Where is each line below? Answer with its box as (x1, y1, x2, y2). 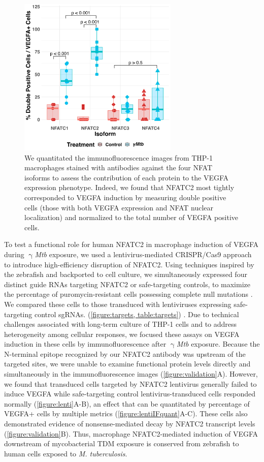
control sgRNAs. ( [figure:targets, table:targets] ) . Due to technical (34, 309, 239, 319)
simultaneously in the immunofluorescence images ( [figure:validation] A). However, (4, 368, 258, 379)
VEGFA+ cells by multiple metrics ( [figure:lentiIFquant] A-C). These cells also (4, 408, 248, 419)
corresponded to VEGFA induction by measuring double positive (24, 192, 226, 202)
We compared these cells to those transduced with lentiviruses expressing (4, 298, 232, 309)
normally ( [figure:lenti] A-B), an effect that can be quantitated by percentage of (4, 398, 250, 409)
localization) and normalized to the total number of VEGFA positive (24, 212, 239, 223)
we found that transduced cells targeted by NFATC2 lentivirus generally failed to (4, 378, 257, 389)
